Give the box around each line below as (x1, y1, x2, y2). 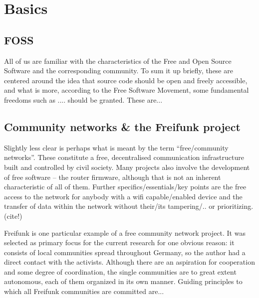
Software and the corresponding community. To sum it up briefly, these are (4, 65, 233, 76)
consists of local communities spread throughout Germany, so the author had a (4, 247, 246, 257)
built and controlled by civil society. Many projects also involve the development (4, 161, 250, 172)
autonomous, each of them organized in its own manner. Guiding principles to (4, 276, 243, 287)
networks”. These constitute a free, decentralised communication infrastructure (4, 152, 244, 162)
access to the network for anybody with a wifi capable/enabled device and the (4, 191, 243, 201)
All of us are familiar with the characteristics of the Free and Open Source (4, 55, 232, 66)
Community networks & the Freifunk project (4, 119, 241, 134)
